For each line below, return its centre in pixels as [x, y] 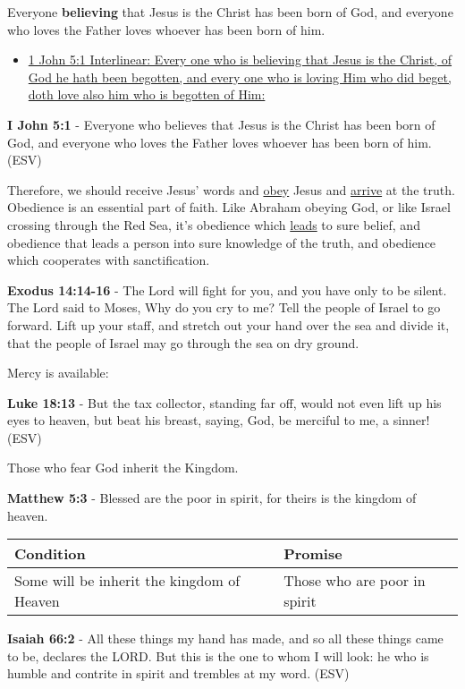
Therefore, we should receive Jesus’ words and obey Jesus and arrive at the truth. [231, 189]
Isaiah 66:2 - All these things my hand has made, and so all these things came [225, 638]
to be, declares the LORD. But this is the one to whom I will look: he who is [218, 655]
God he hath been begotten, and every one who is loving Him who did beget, [240, 77]
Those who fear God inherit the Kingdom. [123, 468]
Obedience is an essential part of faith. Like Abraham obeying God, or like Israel [229, 207]
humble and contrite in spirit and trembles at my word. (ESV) [178, 673]
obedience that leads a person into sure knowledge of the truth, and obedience [222, 242]
